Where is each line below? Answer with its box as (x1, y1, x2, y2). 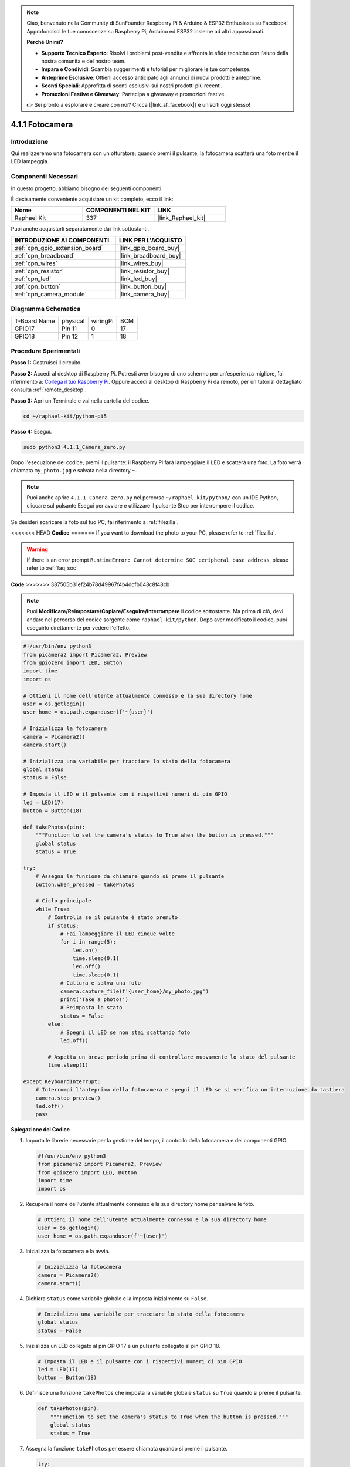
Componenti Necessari (11, 173, 79, 181)
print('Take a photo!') (60, 996, 129, 1003)
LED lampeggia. (11, 158, 49, 165)
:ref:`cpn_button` (14, 282, 61, 290)
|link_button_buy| (119, 282, 167, 290)
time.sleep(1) (47, 1062, 89, 1069)
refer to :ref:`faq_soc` (26, 565, 79, 572)
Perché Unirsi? (26, 39, 64, 46)
